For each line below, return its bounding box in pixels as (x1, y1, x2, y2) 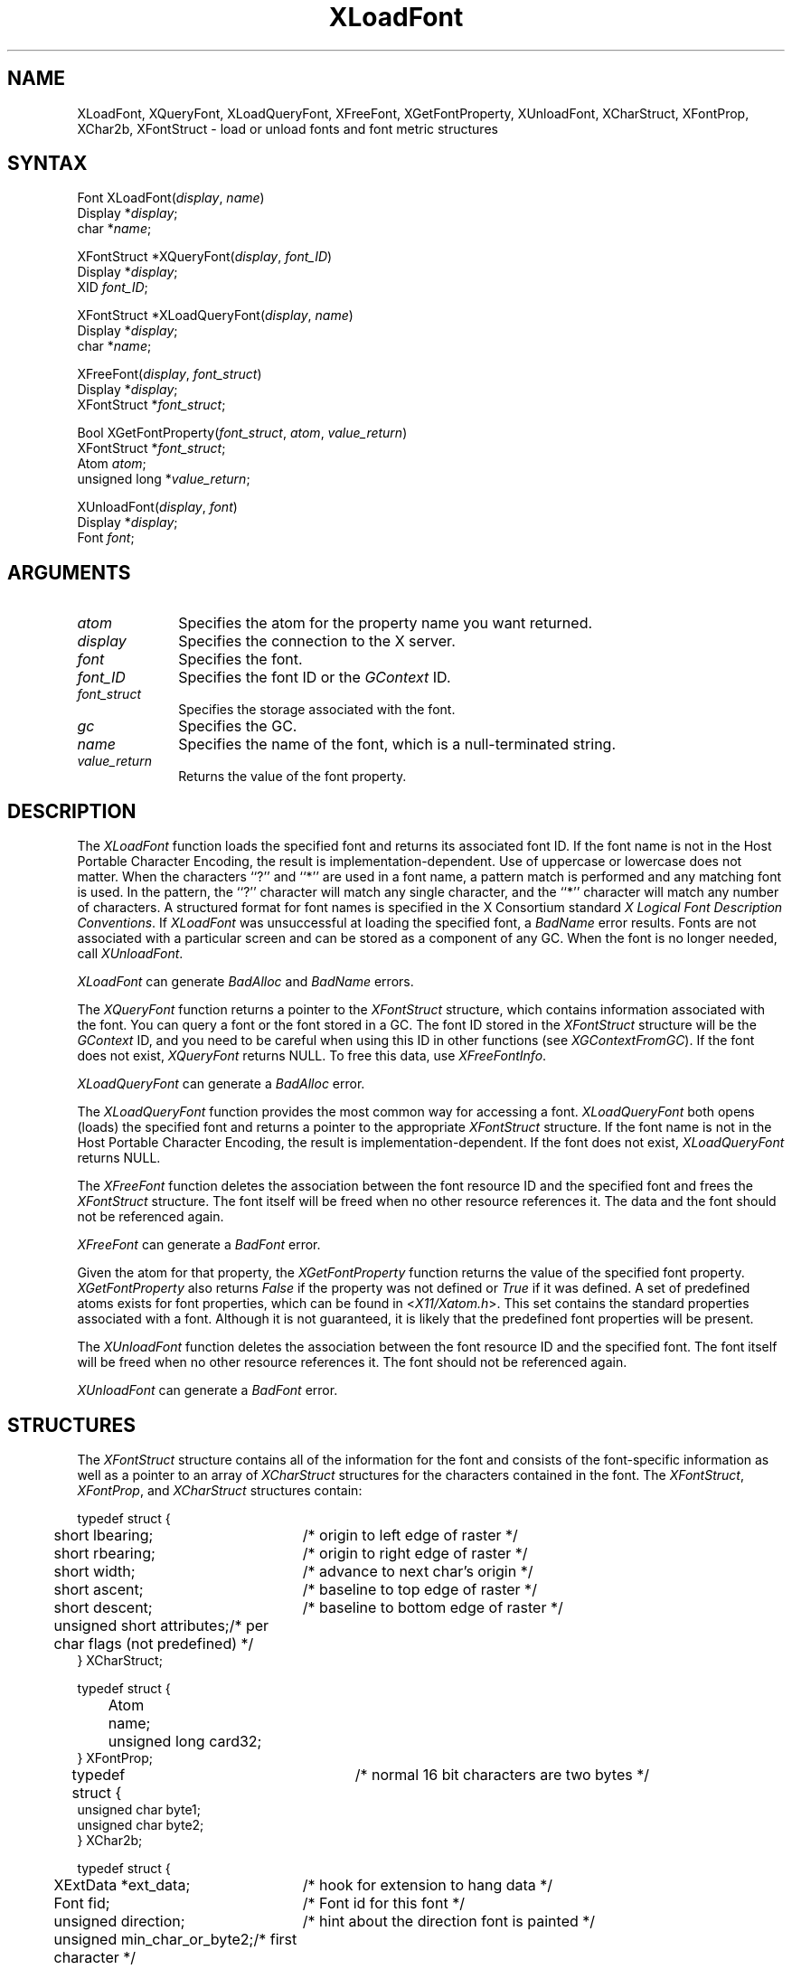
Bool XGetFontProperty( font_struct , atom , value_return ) (77, 425, 408, 441)
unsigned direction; (53, 1911, 185, 1930)
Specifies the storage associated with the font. (178, 702, 456, 718)
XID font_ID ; (77, 279, 148, 296)
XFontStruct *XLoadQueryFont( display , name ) (77, 307, 354, 324)
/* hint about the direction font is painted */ (302, 1911, 596, 1930)
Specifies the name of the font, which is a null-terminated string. (178, 735, 617, 754)
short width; (53, 1561, 136, 1580)
